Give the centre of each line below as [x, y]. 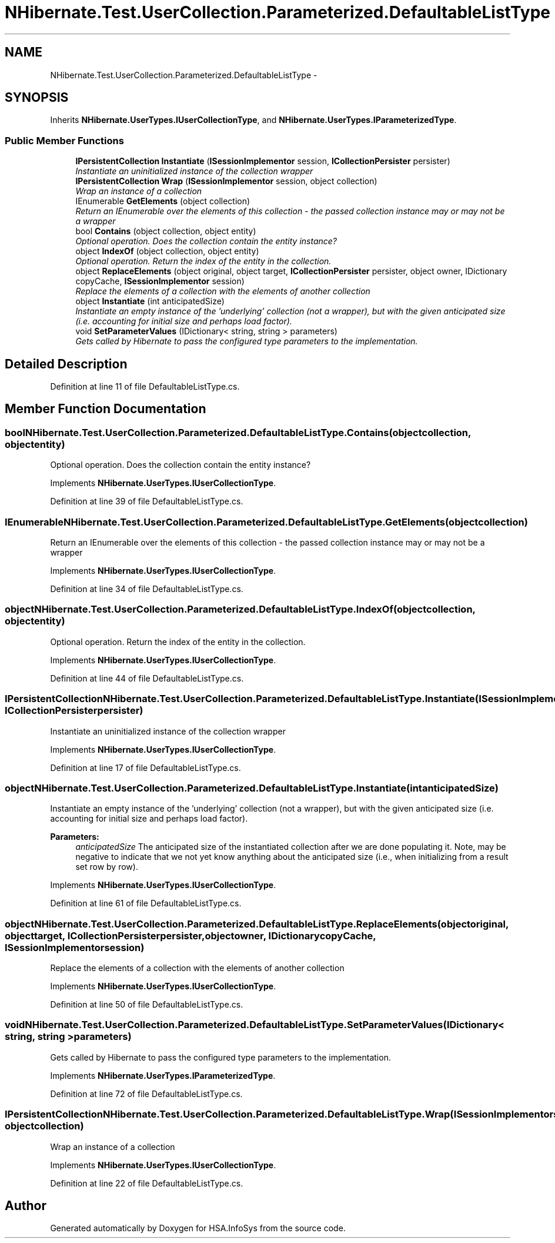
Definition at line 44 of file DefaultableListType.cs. [147, 678]
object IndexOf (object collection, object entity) [167, 251]
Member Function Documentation [106, 409]
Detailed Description [66, 364]
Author [26, 1205]
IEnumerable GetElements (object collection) [163, 201]
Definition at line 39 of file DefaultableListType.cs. [147, 501]
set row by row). [107, 867]
